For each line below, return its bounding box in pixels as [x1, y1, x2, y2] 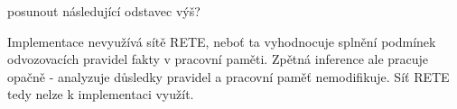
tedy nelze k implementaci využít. [7, 85, 194, 104]
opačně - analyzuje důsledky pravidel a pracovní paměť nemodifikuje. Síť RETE [7, 67, 450, 86]
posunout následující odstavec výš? [7, 2, 201, 20]
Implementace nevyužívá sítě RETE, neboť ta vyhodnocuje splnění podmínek [7, 32, 436, 50]
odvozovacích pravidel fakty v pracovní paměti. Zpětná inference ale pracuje [7, 50, 429, 68]
